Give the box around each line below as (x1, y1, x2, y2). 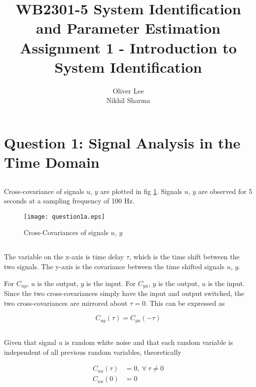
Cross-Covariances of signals (24, 227, 109, 238)
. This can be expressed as (145, 297, 225, 308)
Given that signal (4, 337, 56, 347)
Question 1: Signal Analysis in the (4, 132, 241, 152)
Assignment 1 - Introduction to (20, 37, 237, 57)
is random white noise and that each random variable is (65, 337, 233, 347)
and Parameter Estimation (36, 18, 220, 38)
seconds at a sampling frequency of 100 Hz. (4, 195, 135, 206)
